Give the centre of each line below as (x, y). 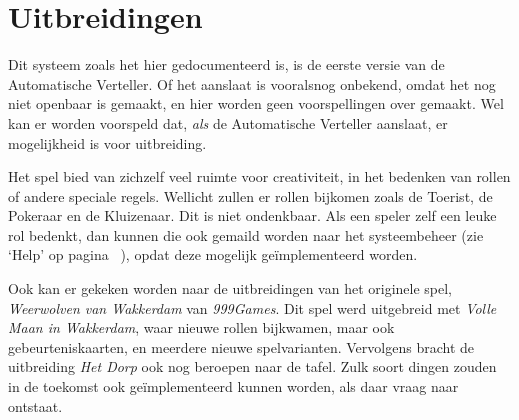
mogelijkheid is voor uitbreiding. (107, 142)
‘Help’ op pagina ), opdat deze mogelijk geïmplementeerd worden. (213, 254)
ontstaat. (35, 405)
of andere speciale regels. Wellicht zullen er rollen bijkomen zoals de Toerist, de (250, 195)
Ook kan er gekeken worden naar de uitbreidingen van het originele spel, (230, 288)
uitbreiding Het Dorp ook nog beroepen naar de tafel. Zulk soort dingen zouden (252, 366)
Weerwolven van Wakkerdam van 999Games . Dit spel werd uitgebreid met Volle (252, 307)
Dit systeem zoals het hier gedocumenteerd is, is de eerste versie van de (226, 64)
